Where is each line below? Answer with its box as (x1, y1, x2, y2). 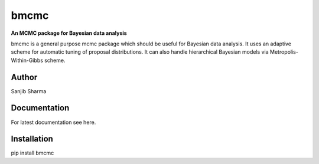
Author (11, 72, 38, 82)
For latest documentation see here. (11, 119, 96, 126)
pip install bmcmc (11, 149, 54, 156)
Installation (11, 134, 53, 144)
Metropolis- (269, 48, 298, 55)
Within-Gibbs (11, 57, 44, 64)
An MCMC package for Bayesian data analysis (11, 29, 127, 37)
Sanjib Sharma (11, 87, 47, 94)
